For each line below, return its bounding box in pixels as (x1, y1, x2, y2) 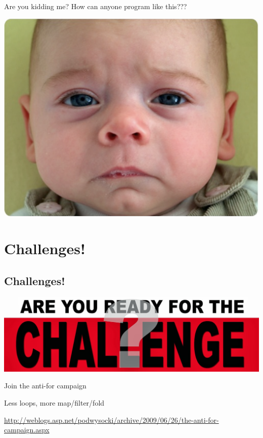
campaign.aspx (4, 424, 50, 435)
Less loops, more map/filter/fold (4, 397, 105, 408)
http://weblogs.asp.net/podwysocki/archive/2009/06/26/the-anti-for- (4, 414, 219, 425)
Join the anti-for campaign (4, 380, 86, 391)
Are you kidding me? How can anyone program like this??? (4, 1, 187, 11)
